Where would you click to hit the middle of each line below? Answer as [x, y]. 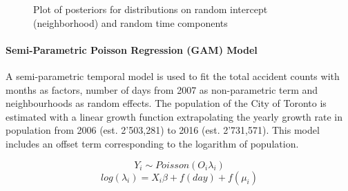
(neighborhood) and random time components [130, 22]
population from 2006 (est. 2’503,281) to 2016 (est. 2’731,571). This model [163, 130]
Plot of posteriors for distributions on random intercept [151, 9]
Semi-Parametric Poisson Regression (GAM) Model [132, 49]
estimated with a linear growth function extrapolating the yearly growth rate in [174, 116]
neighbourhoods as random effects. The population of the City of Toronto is [166, 103]
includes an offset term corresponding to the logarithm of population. [152, 143]
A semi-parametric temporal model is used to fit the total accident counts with [173, 76]
